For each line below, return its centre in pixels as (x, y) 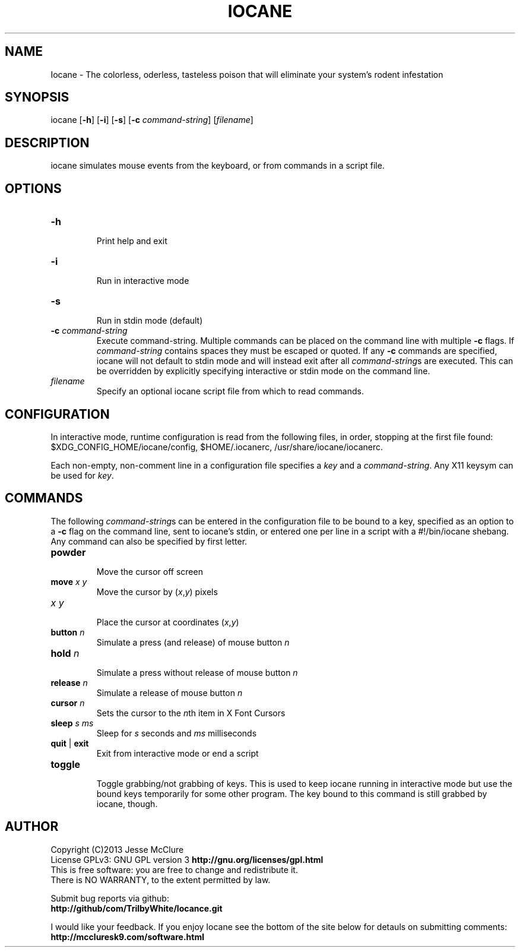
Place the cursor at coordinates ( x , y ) (168, 622)
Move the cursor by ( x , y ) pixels (157, 592)
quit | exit (70, 743)
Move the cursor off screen (150, 571)
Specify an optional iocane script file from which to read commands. (230, 391)
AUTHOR (32, 827)
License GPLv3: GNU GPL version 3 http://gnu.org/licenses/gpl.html (187, 859)
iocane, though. (127, 804)
